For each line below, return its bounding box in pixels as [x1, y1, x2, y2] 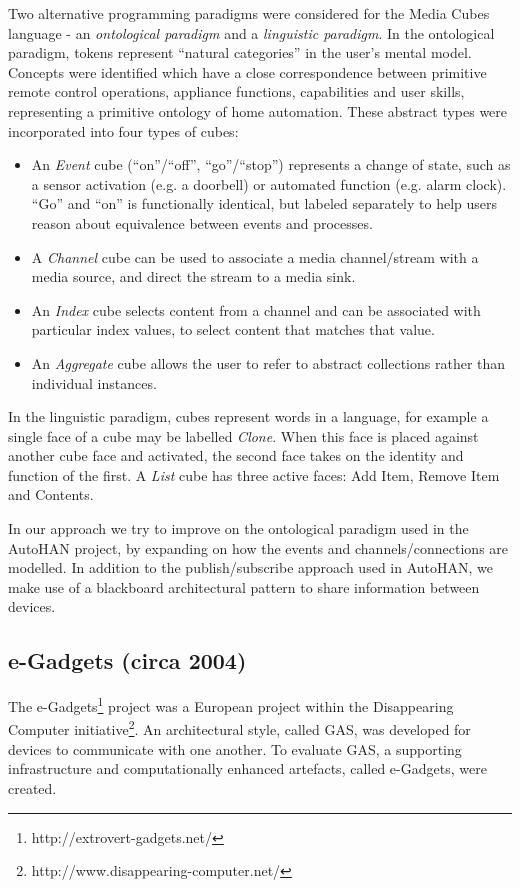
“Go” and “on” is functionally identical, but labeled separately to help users [31, 193, 498, 214]
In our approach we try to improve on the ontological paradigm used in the [8, 518, 469, 539]
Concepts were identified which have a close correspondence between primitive [8, 61, 487, 82]
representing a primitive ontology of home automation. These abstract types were [8, 100, 508, 121]
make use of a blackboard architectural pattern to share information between [8, 576, 480, 597]
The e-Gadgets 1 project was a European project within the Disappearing [8, 693, 454, 716]
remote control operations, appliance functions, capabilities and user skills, [8, 81, 465, 102]
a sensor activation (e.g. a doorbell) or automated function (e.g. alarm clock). [31, 173, 507, 194]
